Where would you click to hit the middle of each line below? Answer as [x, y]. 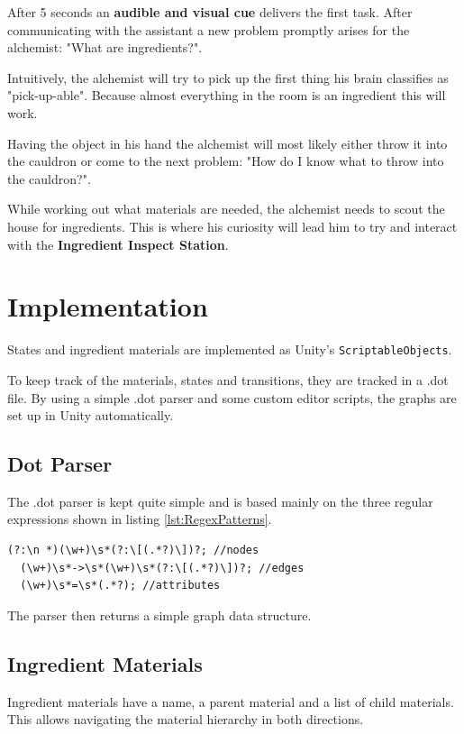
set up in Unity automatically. [91, 415]
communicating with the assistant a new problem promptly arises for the [209, 29]
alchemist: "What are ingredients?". [105, 47]
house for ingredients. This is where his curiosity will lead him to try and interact [232, 226]
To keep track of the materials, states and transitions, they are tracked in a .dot [228, 379]
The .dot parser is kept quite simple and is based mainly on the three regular [220, 501]
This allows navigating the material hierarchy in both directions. [186, 719]
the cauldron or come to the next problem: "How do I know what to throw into [226, 161]
